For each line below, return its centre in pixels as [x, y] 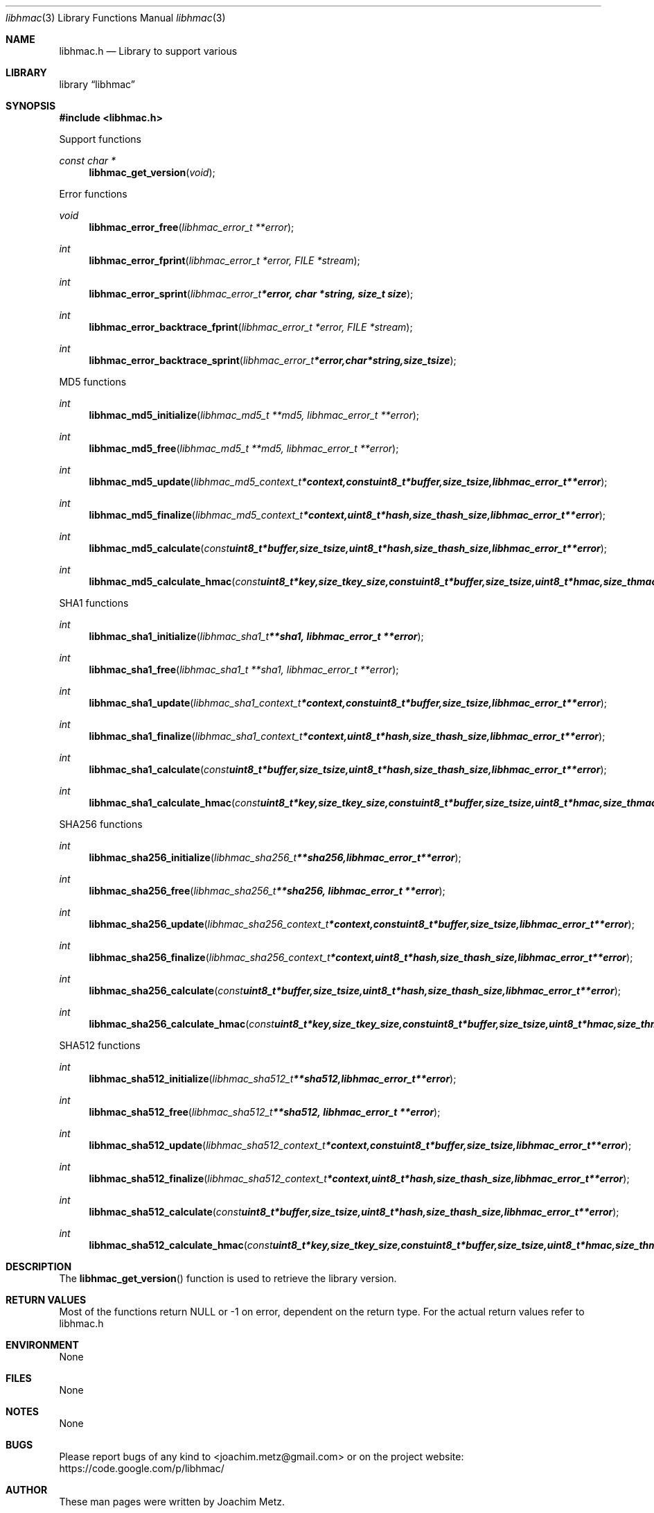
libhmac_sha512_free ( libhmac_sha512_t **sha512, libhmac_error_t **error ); [265, 1112]
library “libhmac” [97, 84]
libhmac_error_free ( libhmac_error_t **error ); [192, 227]
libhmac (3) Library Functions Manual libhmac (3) [116, 18]
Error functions [93, 194]
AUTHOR [27, 1490]
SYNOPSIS [31, 106]
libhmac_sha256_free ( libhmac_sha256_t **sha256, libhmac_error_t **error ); [267, 891]
